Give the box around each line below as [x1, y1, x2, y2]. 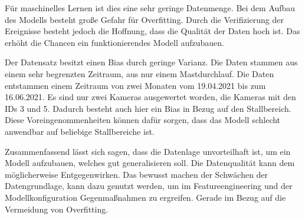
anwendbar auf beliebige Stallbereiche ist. [5, 125, 155, 137]
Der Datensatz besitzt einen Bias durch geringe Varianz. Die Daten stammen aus [5, 56, 298, 68]
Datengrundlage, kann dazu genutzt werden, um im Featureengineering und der [5, 180, 293, 192]
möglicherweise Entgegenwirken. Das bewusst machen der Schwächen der [5, 168, 268, 180]
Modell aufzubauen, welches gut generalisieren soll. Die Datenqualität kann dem [5, 157, 295, 169]
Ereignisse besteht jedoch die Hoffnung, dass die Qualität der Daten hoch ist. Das [5, 25, 300, 37]
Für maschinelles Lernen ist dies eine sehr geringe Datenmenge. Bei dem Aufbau [5, 2, 296, 14]
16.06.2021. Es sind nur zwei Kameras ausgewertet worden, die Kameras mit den [5, 91, 296, 103]
